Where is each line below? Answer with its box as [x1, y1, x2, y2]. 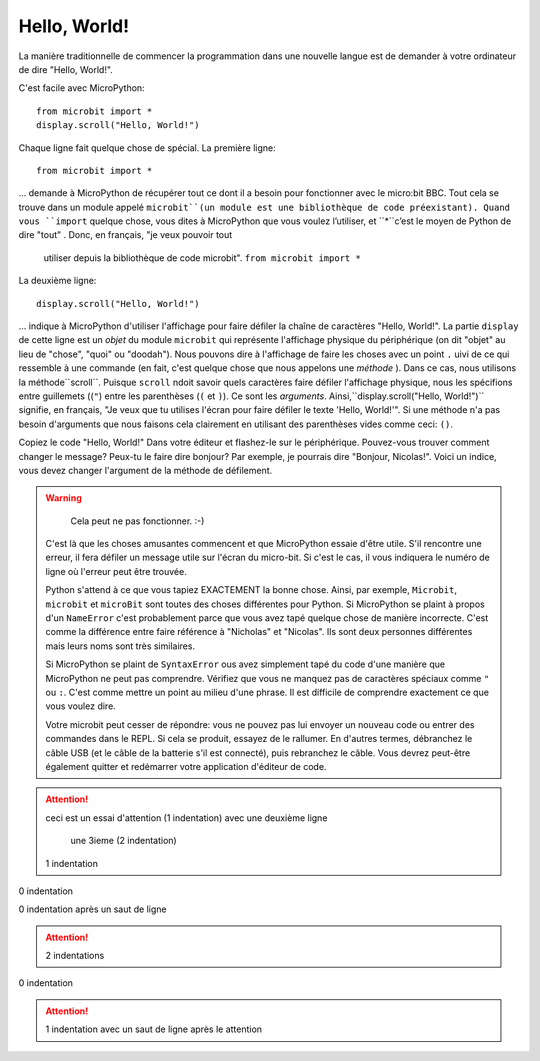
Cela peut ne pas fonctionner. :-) [70, 515, 205, 527]
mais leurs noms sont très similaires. [45, 640, 195, 652]
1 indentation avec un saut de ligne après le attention [45, 1023, 263, 1035]
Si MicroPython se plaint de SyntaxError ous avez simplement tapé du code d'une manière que [45, 658, 445, 670]
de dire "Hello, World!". [18, 63, 114, 75]
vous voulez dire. [45, 700, 117, 712]
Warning [45, 492, 82, 504]
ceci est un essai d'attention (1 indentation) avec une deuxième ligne [45, 811, 328, 824]
